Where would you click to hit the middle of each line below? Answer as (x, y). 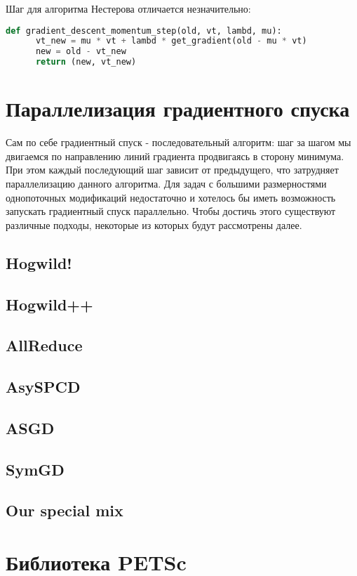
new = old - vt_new (81, 52)
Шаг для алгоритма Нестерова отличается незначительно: (128, 8)
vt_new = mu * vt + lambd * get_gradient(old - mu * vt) (171, 41)
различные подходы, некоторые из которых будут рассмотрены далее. (154, 224)
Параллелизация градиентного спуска (178, 109)
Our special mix (65, 510)
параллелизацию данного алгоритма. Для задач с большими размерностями (166, 183)
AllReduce (44, 345)
